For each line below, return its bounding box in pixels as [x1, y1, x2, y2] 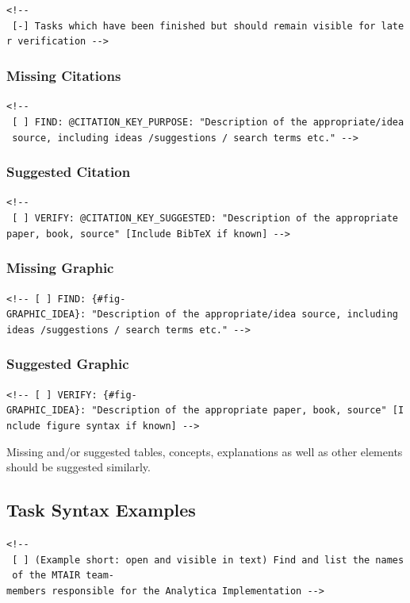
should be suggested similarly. [6, 459, 151, 475]
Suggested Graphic [6, 354, 129, 374]
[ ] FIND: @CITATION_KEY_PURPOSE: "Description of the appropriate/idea [12, 116, 404, 128]
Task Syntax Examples [6, 497, 196, 522]
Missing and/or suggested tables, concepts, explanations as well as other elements [6, 443, 403, 459]
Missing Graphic [6, 258, 114, 278]
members [6, 586, 47, 597]
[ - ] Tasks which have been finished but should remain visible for [12, 20, 376, 32]
